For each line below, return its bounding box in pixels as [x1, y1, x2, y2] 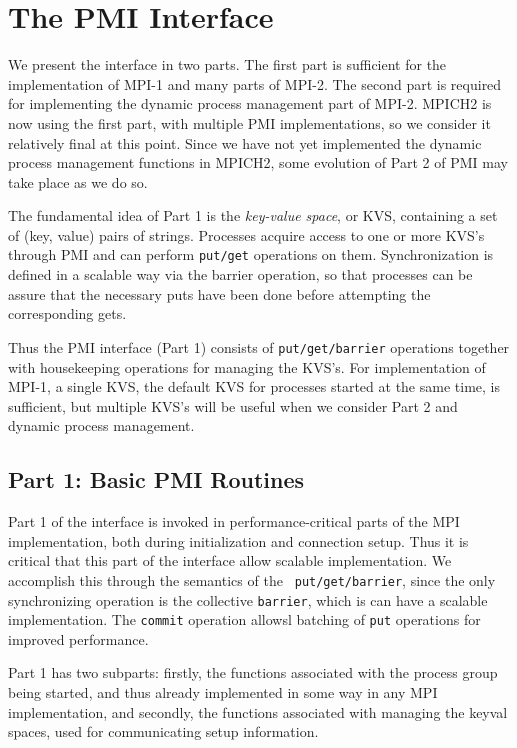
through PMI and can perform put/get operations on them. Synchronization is [8, 244, 494, 265]
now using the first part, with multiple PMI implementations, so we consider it [8, 112, 491, 133]
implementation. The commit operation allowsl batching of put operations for [8, 609, 481, 630]
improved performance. [8, 628, 149, 649]
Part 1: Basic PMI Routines [8, 464, 305, 495]
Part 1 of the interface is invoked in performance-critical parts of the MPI [8, 511, 460, 532]
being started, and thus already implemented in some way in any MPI [8, 682, 438, 703]
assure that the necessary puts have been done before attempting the [8, 283, 431, 304]
